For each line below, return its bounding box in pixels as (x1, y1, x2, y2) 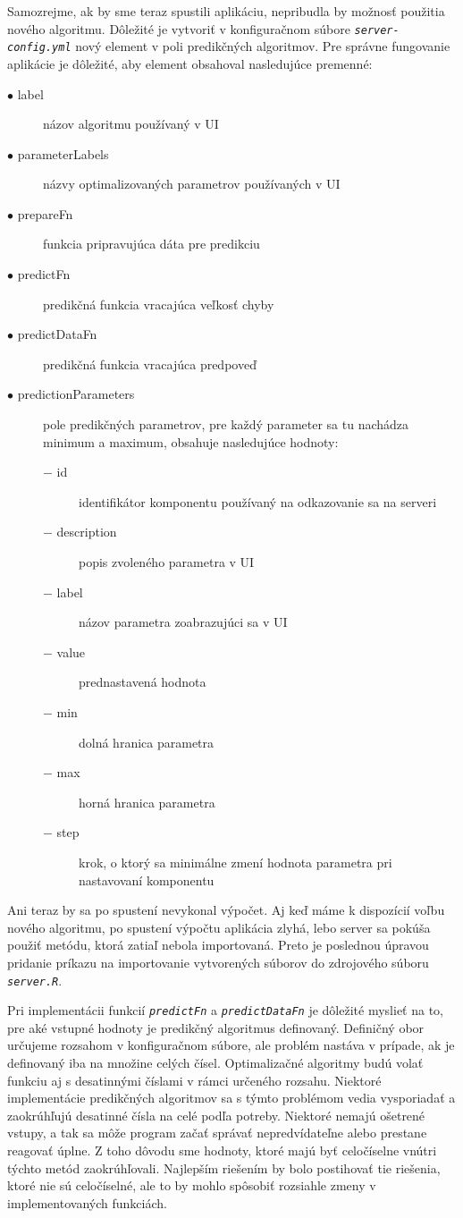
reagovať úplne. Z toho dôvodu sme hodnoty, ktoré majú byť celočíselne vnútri (7, 1140, 437, 1159)
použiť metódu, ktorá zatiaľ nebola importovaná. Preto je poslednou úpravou (7, 935, 429, 954)
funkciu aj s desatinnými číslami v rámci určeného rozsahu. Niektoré (7, 1070, 382, 1089)
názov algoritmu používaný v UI (43, 114, 219, 133)
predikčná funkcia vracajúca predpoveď (43, 354, 257, 373)
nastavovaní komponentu (79, 870, 215, 889)
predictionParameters (17, 385, 135, 403)
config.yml (7, 41, 72, 55)
